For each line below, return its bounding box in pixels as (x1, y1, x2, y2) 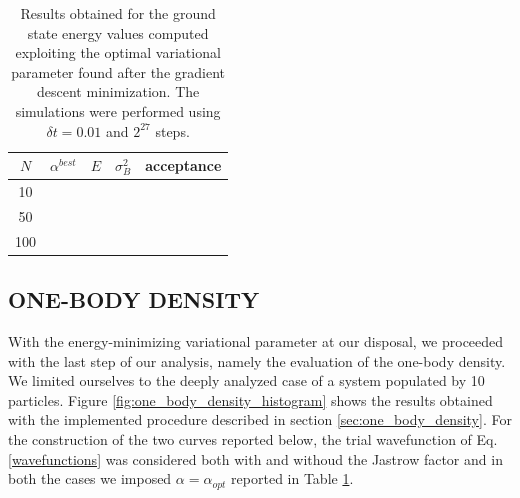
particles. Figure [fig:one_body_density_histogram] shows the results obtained (8, 389, 493, 410)
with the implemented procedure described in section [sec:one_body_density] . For (8, 409, 512, 430)
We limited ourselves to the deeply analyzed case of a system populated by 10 (8, 370, 485, 391)
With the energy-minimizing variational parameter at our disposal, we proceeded (8, 330, 504, 351)
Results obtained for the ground (20, 3, 216, 23)
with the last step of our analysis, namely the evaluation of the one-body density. (8, 350, 506, 371)
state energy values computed (27, 22, 209, 43)
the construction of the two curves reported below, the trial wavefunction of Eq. (8, 428, 498, 449)
